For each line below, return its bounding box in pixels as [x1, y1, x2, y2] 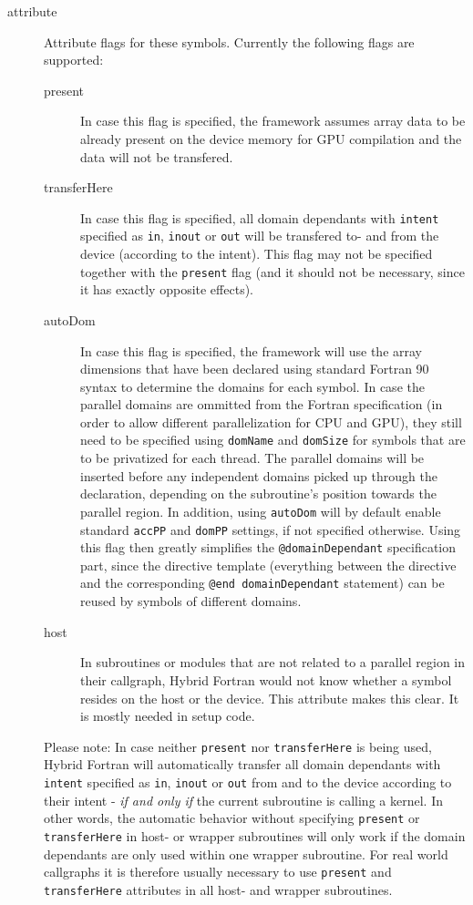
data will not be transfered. [80, 147, 233, 166]
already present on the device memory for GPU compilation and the [80, 129, 462, 148]
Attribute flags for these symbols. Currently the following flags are [44, 32, 415, 51]
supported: [44, 50, 104, 69]
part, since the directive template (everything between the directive [80, 555, 457, 574]
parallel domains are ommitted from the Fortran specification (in [80, 395, 443, 414]
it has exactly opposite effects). [80, 280, 253, 299]
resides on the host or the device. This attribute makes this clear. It [80, 688, 459, 707]
